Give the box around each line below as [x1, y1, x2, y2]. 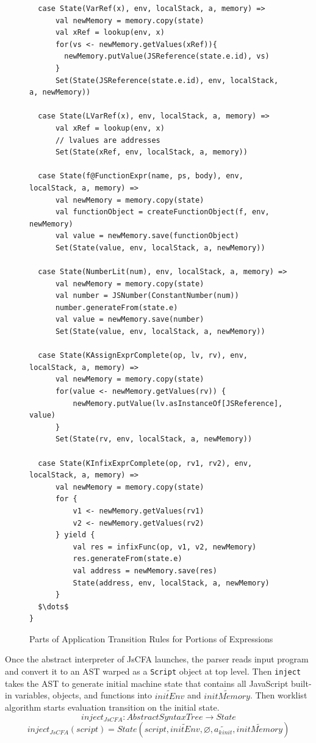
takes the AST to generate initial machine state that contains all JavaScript [5, 676, 289, 689]
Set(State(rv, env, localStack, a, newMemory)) [55, 435, 253, 444]
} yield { [55, 531, 95, 540]
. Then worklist [250, 689, 307, 701]
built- [291, 676, 312, 689]
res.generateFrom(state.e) [73, 554, 182, 564]
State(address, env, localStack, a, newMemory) [73, 578, 270, 587]
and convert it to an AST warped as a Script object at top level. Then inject [5, 665, 301, 678]
